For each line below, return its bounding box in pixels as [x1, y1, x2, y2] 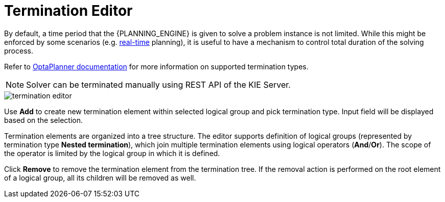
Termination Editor [4, 2, 133, 19]
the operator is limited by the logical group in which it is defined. [4, 148, 220, 158]
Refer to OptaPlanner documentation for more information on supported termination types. [4, 62, 309, 71]
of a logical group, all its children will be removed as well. [4, 173, 196, 182]
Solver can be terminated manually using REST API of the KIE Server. [26, 79, 291, 90]
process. [4, 46, 33, 55]
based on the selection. [4, 115, 83, 124]
